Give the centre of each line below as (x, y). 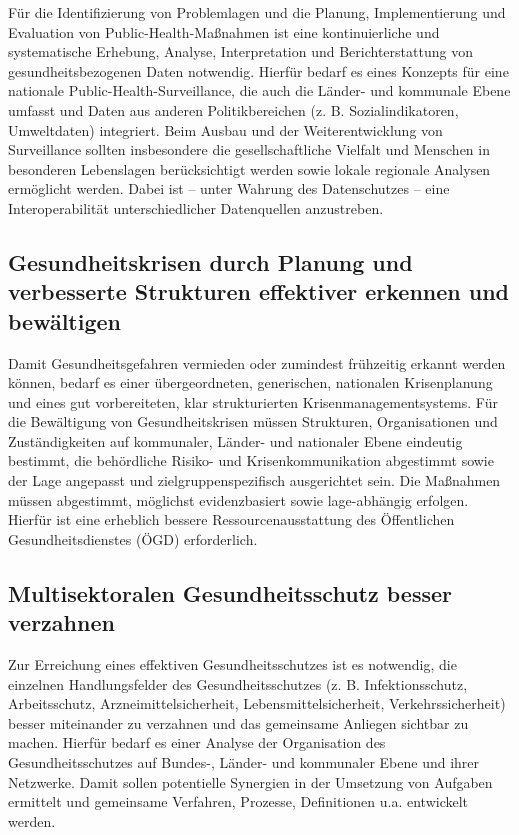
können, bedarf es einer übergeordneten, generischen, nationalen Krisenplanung (250, 382)
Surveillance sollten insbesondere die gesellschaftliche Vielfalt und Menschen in (249, 149)
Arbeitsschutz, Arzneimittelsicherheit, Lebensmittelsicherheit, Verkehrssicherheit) (257, 703)
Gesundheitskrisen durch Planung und (210, 261)
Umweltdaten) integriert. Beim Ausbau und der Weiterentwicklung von (225, 129)
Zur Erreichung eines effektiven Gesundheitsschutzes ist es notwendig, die (232, 664)
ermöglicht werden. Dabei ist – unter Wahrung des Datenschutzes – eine (229, 188)
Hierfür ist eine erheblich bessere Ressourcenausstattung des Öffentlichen (231, 519)
